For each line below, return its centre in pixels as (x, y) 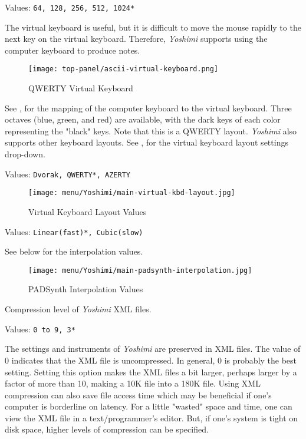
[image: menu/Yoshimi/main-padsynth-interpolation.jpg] (140, 270)
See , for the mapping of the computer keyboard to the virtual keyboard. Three (148, 108)
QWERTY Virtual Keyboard (81, 88)
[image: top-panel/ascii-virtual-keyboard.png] (124, 69)
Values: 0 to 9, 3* (40, 329)
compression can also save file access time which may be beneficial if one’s (138, 395)
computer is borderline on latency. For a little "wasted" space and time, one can (149, 406)
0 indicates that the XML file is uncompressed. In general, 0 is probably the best (151, 360)
